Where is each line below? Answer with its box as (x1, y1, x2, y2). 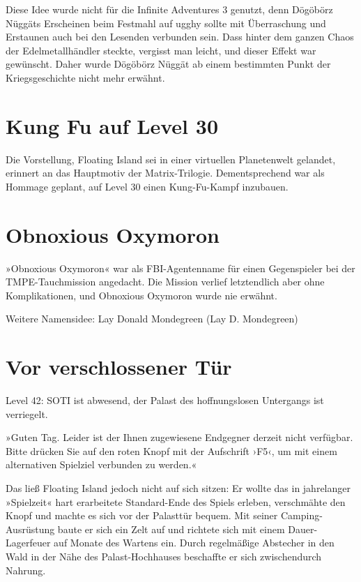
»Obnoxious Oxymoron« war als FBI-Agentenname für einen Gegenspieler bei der (6, 260, 355, 275)
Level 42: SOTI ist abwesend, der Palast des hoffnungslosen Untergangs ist (6, 393, 324, 408)
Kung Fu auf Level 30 (6, 111, 218, 140)
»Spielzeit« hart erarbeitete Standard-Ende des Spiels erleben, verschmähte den (6, 494, 346, 509)
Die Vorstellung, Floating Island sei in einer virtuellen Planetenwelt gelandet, (6, 151, 336, 166)
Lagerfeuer (6, 535, 51, 550)
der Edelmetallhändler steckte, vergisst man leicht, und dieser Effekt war (6, 43, 316, 57)
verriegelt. (6, 406, 48, 421)
